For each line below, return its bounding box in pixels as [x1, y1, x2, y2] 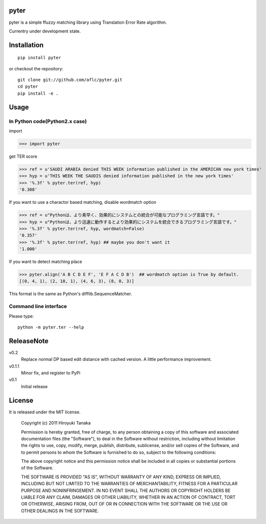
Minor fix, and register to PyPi [21, 370, 81, 376]
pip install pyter [17, 55, 62, 61]
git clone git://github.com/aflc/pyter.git [17, 77, 123, 82]
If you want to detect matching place [9, 259, 82, 264]
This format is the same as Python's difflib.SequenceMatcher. [9, 291, 132, 297]
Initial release [21, 383, 48, 389]
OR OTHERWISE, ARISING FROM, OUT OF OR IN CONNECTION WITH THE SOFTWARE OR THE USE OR [21, 501, 228, 507]
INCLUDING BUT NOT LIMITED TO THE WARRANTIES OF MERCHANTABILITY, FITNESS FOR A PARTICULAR [21, 481, 237, 487]
